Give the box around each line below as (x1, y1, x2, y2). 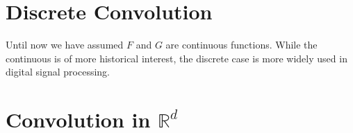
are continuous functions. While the (165, 37, 318, 52)
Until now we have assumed (6, 37, 124, 52)
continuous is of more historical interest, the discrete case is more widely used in (6, 51, 347, 65)
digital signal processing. (6, 64, 110, 79)
